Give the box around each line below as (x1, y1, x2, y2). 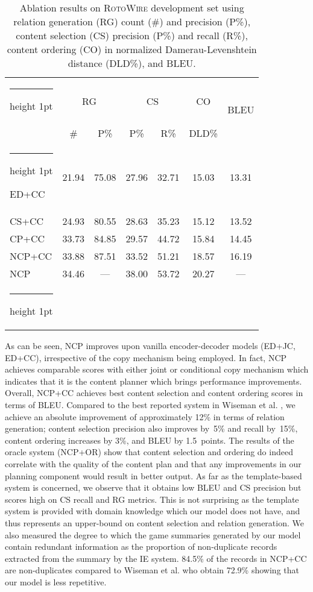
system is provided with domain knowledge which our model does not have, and (5, 505, 300, 517)
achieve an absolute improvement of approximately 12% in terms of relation (5, 410, 285, 423)
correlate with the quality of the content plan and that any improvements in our (5, 457, 302, 470)
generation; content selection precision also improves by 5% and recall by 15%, (5, 422, 298, 435)
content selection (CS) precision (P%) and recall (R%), (16, 28, 248, 42)
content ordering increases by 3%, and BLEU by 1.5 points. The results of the (5, 433, 294, 446)
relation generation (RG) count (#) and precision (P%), (13, 14, 251, 28)
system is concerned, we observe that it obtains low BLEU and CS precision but (5, 481, 302, 494)
